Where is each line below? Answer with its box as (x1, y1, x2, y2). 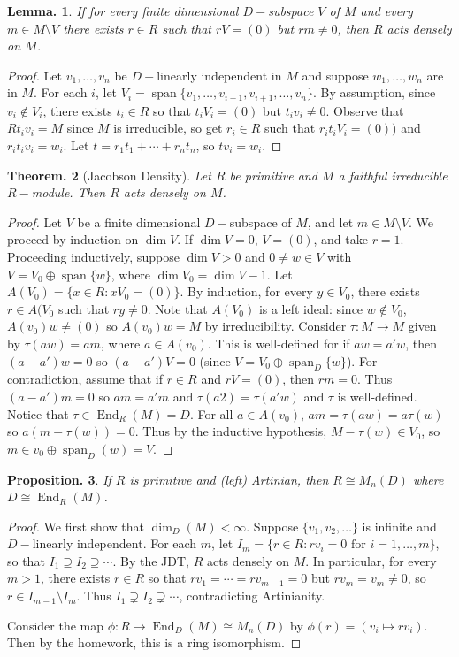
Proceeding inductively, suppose (7, 247, 180, 265)
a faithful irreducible (338, 165, 448, 184)
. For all (189, 404, 233, 423)
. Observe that (325, 101, 404, 119)
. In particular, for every (305, 551, 437, 569)
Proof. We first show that (7, 516, 144, 535)
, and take (313, 230, 368, 248)
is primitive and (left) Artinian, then (129, 470, 329, 488)
